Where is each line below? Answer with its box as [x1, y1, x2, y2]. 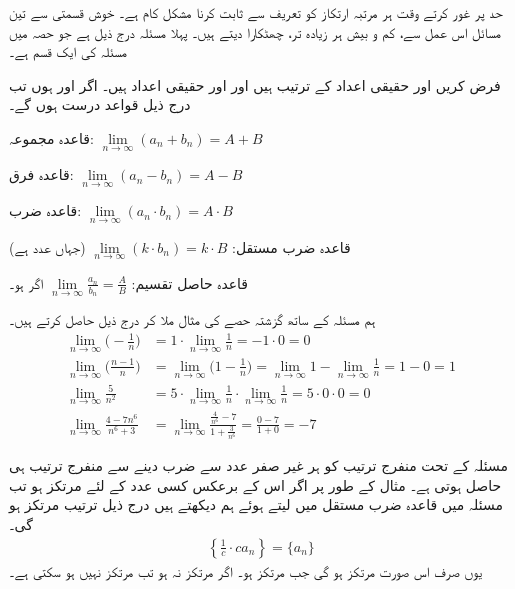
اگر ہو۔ [9, 272, 44, 293]
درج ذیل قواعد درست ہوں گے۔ [9, 94, 191, 115]
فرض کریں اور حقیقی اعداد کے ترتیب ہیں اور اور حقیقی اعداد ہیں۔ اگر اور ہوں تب [9, 74, 501, 95]
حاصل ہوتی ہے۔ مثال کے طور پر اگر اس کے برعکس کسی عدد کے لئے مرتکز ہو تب [9, 474, 502, 495]
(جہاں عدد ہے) [9, 236, 86, 257]
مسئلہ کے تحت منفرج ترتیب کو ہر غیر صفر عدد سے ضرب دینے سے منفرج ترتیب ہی [9, 455, 508, 476]
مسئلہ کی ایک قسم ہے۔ [9, 41, 128, 62]
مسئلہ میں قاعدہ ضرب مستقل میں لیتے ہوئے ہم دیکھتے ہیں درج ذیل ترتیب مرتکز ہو [9, 494, 503, 515]
